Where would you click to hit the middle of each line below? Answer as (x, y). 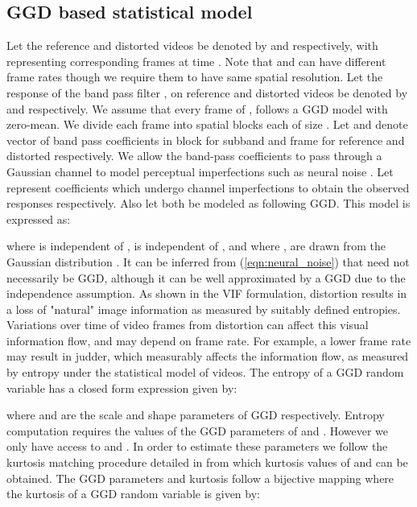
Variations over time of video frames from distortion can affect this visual (188, 325)
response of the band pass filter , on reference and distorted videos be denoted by (207, 92)
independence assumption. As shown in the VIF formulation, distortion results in (207, 293)
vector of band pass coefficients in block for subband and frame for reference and (206, 140)
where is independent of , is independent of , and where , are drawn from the (196, 246)
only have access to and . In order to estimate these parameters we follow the (197, 446)
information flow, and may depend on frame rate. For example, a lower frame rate (209, 340)
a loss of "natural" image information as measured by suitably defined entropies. (204, 309)
